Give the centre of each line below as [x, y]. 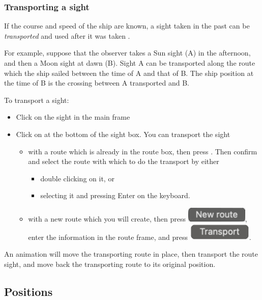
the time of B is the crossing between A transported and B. [97, 83]
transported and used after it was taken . [67, 35]
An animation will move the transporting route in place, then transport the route [131, 254]
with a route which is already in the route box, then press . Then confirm [143, 151]
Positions [28, 291]
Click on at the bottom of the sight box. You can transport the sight [123, 134]
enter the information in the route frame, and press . [140, 237]
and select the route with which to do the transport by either [124, 161]
